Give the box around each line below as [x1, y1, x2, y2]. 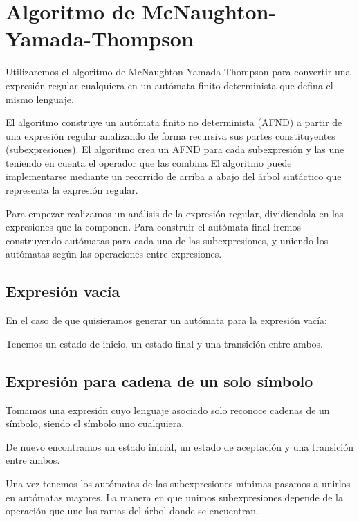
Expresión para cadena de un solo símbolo [6, 370, 313, 391]
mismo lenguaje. [6, 91, 74, 106]
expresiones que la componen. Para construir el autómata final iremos [6, 219, 301, 234]
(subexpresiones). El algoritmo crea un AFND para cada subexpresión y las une [6, 142, 344, 156]
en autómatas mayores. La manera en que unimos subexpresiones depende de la [6, 489, 344, 504]
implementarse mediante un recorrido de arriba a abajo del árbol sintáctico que [6, 169, 342, 183]
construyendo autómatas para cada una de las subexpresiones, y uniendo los [6, 233, 329, 247]
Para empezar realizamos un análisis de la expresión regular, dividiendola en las [6, 206, 344, 220]
